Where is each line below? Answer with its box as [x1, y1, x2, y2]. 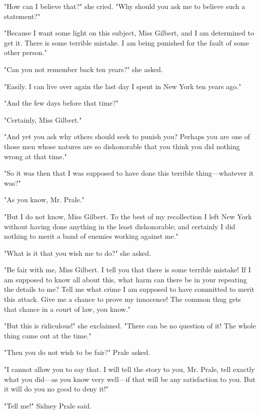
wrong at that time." [4, 151, 67, 161]
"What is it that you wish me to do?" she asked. [4, 247, 151, 258]
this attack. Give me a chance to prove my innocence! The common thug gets [4, 294, 241, 304]
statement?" [4, 11, 40, 21]
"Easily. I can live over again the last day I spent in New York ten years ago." [4, 81, 241, 91]
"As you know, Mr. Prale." [4, 194, 84, 205]
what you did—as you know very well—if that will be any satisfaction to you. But [4, 373, 255, 384]
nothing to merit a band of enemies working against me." [4, 231, 178, 241]
